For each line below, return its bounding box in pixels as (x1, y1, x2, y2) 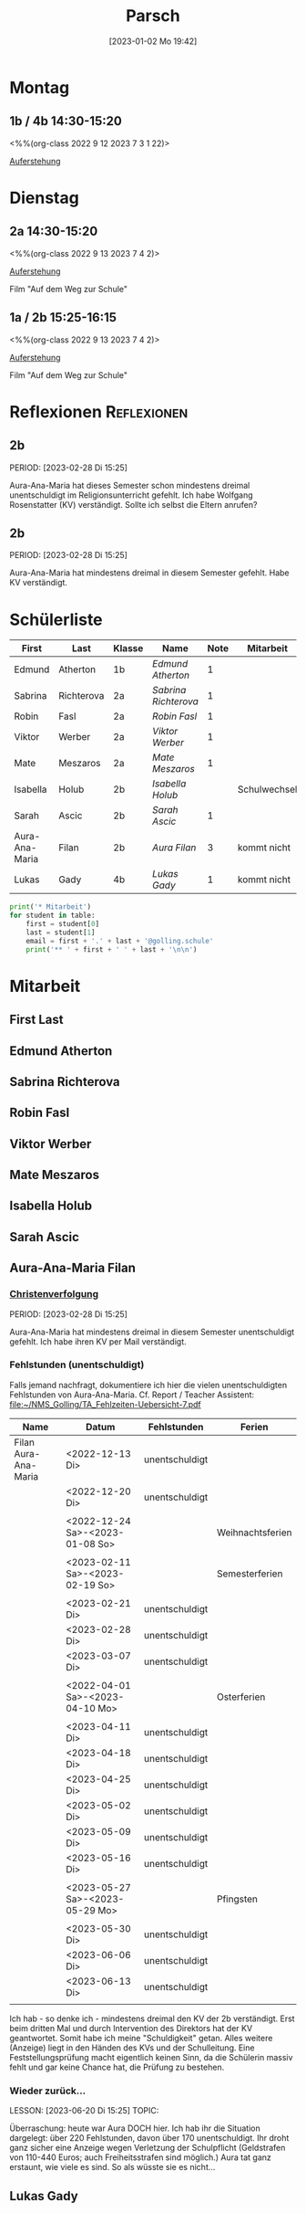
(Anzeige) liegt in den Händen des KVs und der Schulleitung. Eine (9, 2042, 255, 2053)
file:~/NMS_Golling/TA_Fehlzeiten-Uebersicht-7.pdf (9, 1398, 202, 1409)
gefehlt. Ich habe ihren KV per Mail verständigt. (9, 1335, 187, 1347)
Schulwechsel (237, 783, 298, 796)
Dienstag (9, 187, 79, 208)
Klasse (113, 642, 144, 655)
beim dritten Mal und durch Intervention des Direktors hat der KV (9, 2022, 253, 2033)
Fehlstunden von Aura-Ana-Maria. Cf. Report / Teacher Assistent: (9, 1389, 255, 1400)
